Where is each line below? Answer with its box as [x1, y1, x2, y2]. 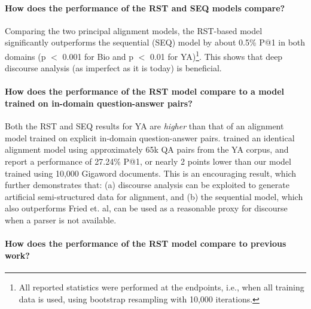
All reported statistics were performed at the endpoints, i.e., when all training [19, 280, 304, 293]
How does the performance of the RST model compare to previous [5, 237, 286, 250]
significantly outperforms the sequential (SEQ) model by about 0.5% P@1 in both [5, 36, 306, 49]
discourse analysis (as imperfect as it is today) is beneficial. [5, 62, 222, 74]
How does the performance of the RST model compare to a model [5, 85, 285, 98]
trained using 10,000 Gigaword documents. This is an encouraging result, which [5, 166, 297, 179]
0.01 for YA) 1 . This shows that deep [150, 48, 283, 62]
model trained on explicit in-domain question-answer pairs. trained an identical [5, 131, 295, 144]
